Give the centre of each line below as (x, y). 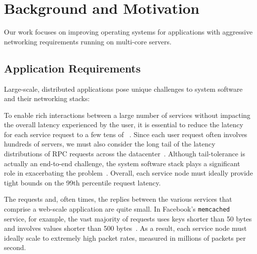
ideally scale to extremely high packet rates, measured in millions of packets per (125, 237)
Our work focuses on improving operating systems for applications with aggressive (128, 32)
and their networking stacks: (47, 98)
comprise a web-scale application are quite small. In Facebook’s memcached (117, 209)
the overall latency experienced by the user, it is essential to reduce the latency (124, 125)
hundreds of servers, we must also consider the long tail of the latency (110, 144)
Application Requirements (72, 68)
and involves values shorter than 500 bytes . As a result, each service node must (126, 228)
